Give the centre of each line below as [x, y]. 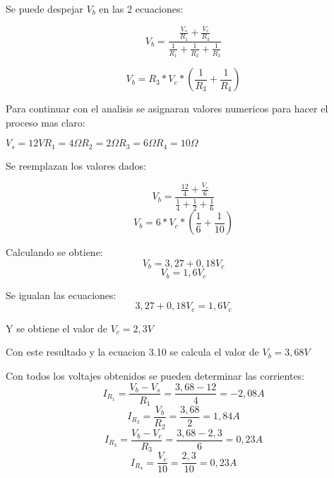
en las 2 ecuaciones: [141, 8]
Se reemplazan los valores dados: [76, 165]
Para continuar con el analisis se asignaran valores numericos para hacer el [167, 109]
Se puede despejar [44, 8]
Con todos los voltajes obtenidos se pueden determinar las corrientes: [155, 375]
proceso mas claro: [46, 122]
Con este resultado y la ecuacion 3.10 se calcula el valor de [132, 352]
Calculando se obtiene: [54, 252]
